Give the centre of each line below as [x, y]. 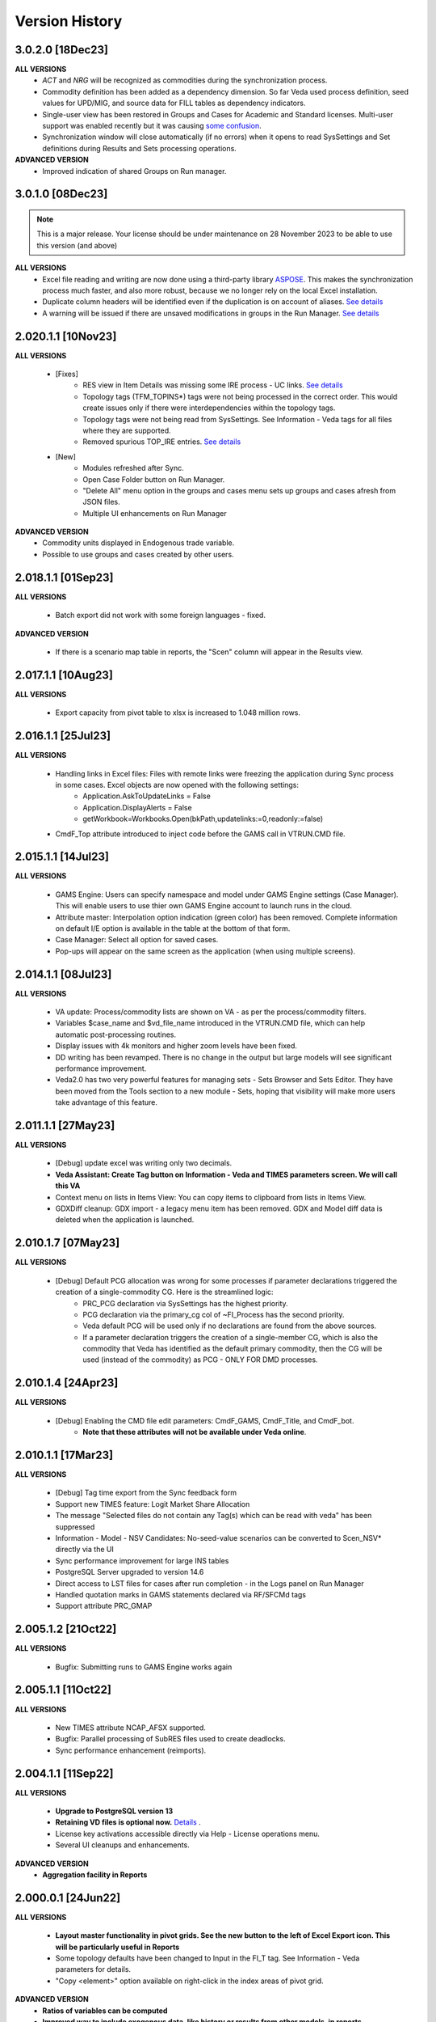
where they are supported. [127, 430]
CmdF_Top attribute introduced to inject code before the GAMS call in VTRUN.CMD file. [201, 834]
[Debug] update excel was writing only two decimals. [144, 1163]
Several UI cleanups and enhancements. [122, 1845]
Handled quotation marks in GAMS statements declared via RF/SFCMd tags [181, 1594]
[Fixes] [67, 374]
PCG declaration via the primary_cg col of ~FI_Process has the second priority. [214, 1314]
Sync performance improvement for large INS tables [142, 1560]
